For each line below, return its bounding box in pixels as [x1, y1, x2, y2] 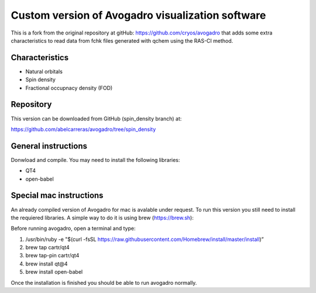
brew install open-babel [25, 268, 83, 275]
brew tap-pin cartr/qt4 [25, 252, 80, 259]
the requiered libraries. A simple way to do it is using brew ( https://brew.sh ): [11, 214, 194, 221]
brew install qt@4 [25, 260, 68, 267]
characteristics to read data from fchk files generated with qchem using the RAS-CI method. [11, 37, 233, 44]
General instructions [11, 141, 88, 151]
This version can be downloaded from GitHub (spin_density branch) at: [11, 115, 182, 122]
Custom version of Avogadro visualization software [11, 9, 266, 22]
